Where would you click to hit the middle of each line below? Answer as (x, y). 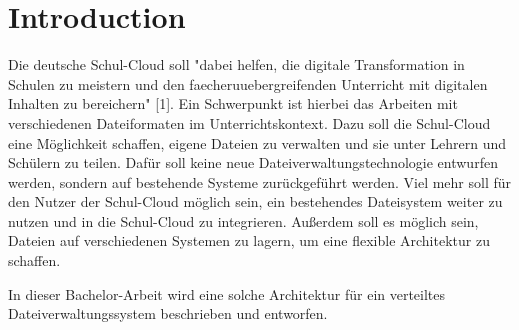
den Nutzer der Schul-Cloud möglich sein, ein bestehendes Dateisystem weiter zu (255, 201)
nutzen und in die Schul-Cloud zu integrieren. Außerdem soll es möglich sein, (243, 220)
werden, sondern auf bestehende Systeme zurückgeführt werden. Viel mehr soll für (260, 181)
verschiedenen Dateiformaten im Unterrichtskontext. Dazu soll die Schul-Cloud (249, 122)
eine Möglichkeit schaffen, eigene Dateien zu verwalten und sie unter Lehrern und (257, 142)
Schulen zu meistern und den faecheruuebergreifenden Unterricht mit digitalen (248, 83)
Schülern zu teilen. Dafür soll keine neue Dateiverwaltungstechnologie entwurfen (253, 162)
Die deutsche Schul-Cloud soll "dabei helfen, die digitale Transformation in (236, 64)
